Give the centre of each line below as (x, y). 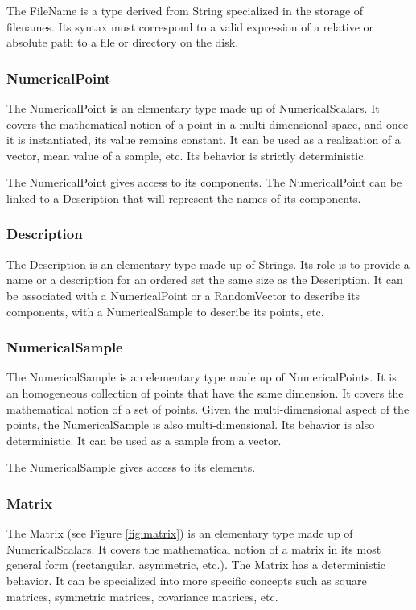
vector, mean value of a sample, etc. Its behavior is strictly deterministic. (187, 155)
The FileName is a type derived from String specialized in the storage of (185, 10)
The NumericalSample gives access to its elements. (131, 467)
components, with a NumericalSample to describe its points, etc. (165, 311)
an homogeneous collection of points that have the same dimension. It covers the (205, 392)
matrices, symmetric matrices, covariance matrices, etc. (142, 596)
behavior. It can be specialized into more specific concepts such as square (187, 580)
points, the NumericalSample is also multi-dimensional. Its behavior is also (191, 425)
